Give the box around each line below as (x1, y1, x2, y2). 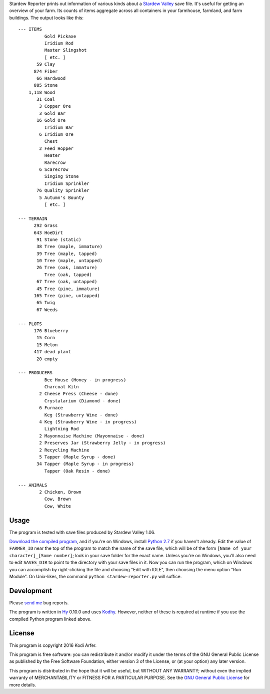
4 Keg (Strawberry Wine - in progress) (39, 419, 137, 425)
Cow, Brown (44, 496, 71, 502)
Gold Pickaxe (44, 33, 76, 39)
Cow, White (44, 503, 71, 509)
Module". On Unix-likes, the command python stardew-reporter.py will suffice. (9, 573, 182, 579)
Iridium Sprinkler (44, 180, 89, 186)
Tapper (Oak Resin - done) (44, 468, 111, 474)
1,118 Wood (28, 89, 55, 95)
